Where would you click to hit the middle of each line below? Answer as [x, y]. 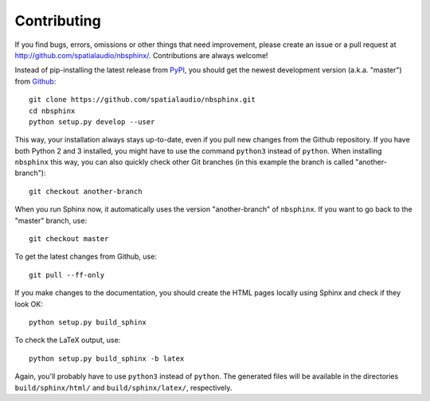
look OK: [29, 304]
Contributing [58, 21]
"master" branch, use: [51, 220]
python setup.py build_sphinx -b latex [107, 358]
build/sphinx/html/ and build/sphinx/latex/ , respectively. [123, 387]
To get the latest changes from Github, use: [86, 257]
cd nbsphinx [52, 111]
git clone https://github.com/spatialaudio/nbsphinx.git [143, 100]
